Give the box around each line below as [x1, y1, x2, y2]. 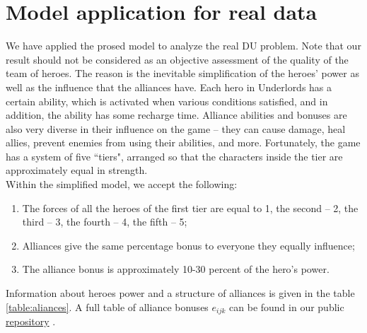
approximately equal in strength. [6, 163, 148, 177]
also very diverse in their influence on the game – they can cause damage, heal [6, 121, 346, 136]
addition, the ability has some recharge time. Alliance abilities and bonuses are [6, 107, 347, 122]
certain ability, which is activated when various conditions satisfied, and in [6, 93, 328, 108]
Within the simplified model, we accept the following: [6, 177, 238, 192]
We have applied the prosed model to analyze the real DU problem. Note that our [6, 38, 361, 53]
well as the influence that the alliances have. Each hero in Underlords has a [6, 79, 332, 94]
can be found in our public [229, 299, 344, 314]
